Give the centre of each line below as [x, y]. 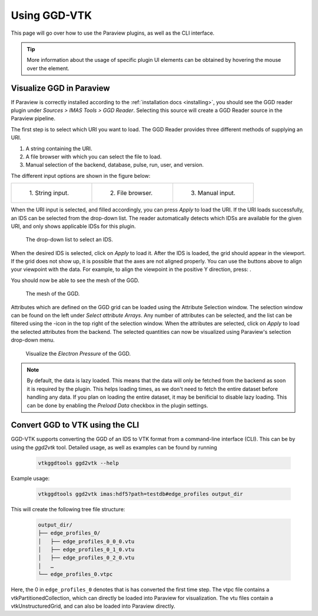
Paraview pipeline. [33, 118]
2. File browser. [131, 193]
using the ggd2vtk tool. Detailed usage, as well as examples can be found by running [114, 447]
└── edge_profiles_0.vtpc [75, 574]
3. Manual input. [213, 193]
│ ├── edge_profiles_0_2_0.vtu [86, 558]
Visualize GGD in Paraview [60, 88]
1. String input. [49, 193]
